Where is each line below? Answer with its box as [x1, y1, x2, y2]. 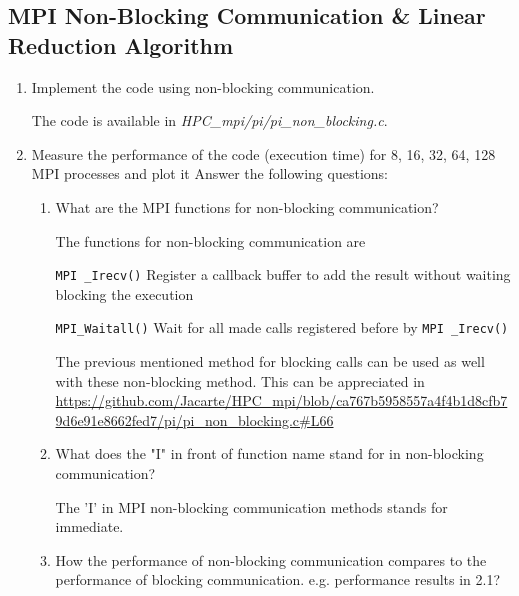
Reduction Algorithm [8, 29, 234, 60]
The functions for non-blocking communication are [55, 230, 366, 251]
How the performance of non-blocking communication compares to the [55, 549, 487, 570]
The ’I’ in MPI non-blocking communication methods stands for [55, 496, 448, 517]
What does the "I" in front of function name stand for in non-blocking [55, 443, 484, 464]
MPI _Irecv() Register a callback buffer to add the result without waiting [55, 264, 511, 285]
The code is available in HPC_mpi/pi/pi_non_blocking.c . [31, 110, 388, 131]
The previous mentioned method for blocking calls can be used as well [55, 351, 485, 372]
